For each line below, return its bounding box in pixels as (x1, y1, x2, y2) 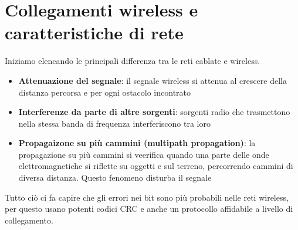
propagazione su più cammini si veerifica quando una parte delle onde (18, 148, 269, 160)
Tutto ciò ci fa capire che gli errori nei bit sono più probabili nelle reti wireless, (5, 191, 289, 203)
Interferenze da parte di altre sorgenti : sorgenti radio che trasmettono (18, 106, 290, 118)
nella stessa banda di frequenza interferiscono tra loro (18, 117, 211, 129)
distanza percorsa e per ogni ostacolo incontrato (18, 86, 191, 98)
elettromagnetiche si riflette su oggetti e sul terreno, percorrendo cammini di (18, 160, 293, 172)
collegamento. (5, 214, 53, 226)
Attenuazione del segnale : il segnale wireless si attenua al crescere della (18, 74, 287, 86)
